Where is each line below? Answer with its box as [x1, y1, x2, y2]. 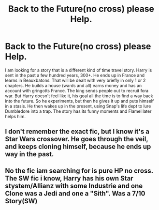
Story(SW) [5, 197, 38, 205]
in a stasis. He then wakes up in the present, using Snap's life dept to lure [5, 103, 151, 109]
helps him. [5, 113, 26, 119]
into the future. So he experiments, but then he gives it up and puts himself [5, 98, 154, 104]
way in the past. [5, 150, 54, 158]
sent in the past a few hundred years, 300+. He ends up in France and [5, 72, 145, 78]
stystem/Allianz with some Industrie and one [5, 181, 143, 190]
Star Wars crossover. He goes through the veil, [5, 135, 148, 143]
